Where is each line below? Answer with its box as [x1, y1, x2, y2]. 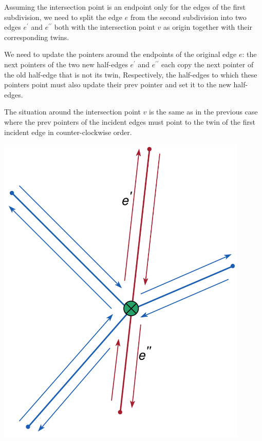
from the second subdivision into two [130, 11, 247, 22]
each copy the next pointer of [161, 59, 254, 69]
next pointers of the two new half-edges [4, 59, 128, 69]
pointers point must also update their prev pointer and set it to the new [4, 79, 231, 90]
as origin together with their [163, 22, 252, 32]
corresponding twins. [4, 31, 69, 42]
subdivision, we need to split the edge [4, 11, 123, 22]
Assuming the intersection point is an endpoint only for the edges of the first [4, 2, 246, 12]
